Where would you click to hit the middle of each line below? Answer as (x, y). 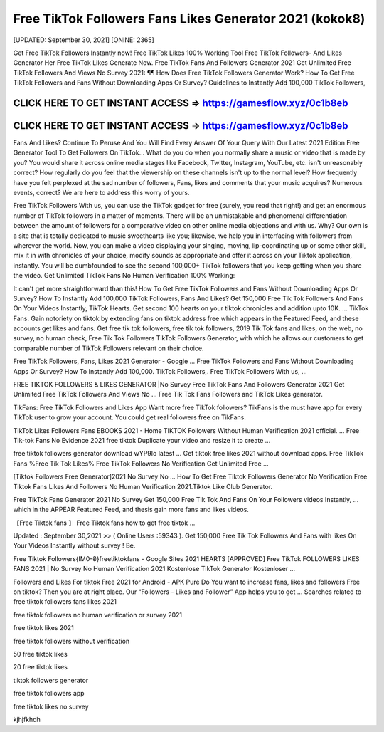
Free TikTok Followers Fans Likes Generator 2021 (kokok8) (189, 19)
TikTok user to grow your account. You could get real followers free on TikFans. (130, 417)
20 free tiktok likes (40, 667)
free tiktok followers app (49, 694)
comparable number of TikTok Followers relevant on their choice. (108, 348)
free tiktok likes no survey (51, 706)
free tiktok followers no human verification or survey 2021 (98, 615)
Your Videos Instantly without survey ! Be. (74, 545)
